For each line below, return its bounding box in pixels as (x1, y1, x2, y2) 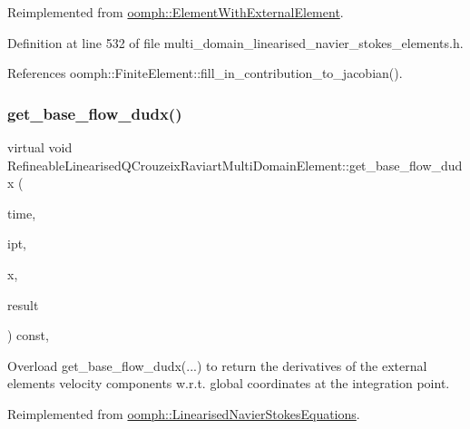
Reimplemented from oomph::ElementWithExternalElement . (7, 3, 344, 21)
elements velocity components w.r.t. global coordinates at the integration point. (7, 374, 450, 393)
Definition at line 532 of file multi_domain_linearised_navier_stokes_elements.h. (7, 33, 464, 52)
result (7, 295, 39, 314)
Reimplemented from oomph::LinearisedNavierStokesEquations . (7, 404, 360, 423)
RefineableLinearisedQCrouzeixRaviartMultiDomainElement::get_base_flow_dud (7, 155, 463, 174)
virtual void (7, 138, 73, 156)
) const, (7, 326, 49, 345)
